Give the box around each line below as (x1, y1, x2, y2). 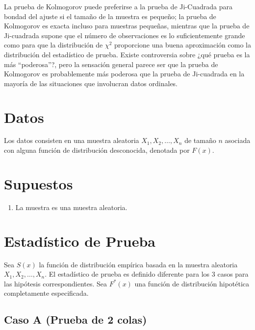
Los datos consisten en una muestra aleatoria (4, 135, 139, 145)
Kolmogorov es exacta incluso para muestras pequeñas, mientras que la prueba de (4, 21, 250, 31)
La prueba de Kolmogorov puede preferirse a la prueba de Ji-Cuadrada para (4, 1, 232, 11)
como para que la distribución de (4, 40, 103, 50)
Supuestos (4, 173, 73, 193)
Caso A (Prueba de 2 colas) (4, 312, 147, 327)
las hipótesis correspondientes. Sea (4, 278, 107, 288)
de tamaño (184, 135, 216, 145)
